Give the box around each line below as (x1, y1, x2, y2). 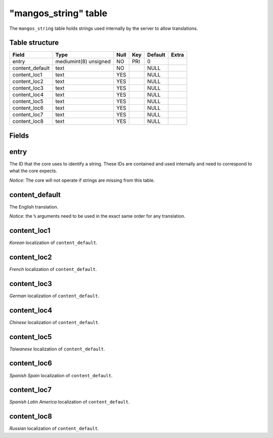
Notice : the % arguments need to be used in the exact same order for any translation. (9, 213, 186, 219)
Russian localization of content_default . (9, 425, 100, 431)
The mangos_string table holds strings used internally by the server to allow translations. (9, 25, 198, 31)
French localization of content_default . (9, 266, 97, 272)
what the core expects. (9, 168, 58, 174)
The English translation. (9, 204, 59, 210)
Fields (9, 131, 29, 140)
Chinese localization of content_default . (9, 319, 100, 325)
